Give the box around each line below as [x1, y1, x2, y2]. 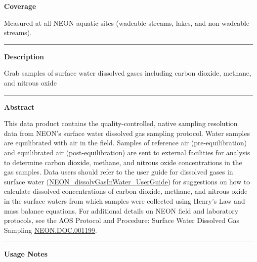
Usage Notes [4, 249, 48, 259]
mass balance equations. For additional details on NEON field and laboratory [4, 205, 239, 216]
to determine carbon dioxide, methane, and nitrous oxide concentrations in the [4, 157, 242, 167]
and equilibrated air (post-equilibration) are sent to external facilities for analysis [4, 147, 250, 157]
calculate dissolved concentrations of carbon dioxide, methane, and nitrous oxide [4, 186, 248, 196]
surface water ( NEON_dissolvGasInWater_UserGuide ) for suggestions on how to [4, 176, 250, 186]
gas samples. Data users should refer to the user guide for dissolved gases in [4, 167, 233, 177]
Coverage [4, 1, 36, 11]
